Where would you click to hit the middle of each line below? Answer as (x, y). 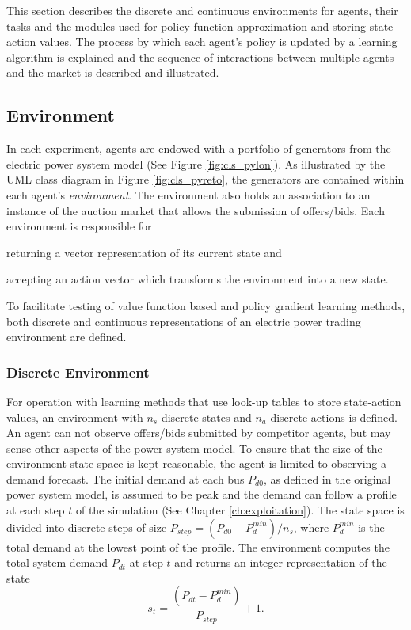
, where (311, 527)
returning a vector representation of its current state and (144, 252)
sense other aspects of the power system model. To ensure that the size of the (194, 448)
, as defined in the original (327, 478)
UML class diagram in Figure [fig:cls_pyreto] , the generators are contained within (205, 179)
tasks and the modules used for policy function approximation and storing (186, 26)
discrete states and (206, 417)
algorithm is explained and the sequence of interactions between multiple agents (200, 57)
